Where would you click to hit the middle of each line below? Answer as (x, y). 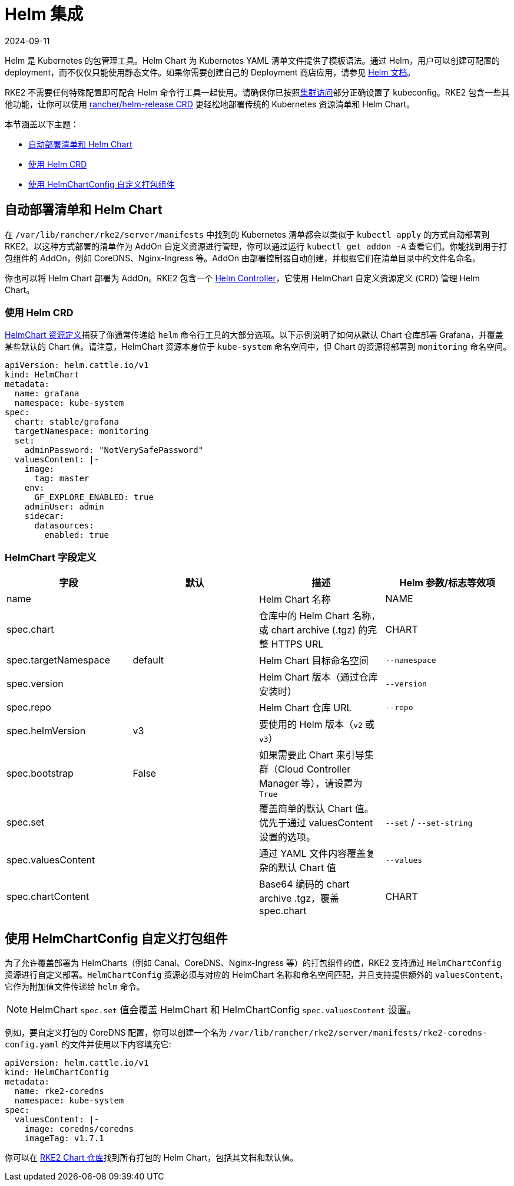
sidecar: (44, 516)
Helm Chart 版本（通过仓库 (319, 677)
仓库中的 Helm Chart (304, 616)
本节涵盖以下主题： (42, 124)
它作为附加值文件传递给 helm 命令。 (75, 986)
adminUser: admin (64, 507)
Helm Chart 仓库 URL (306, 708)
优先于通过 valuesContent (316, 823)
